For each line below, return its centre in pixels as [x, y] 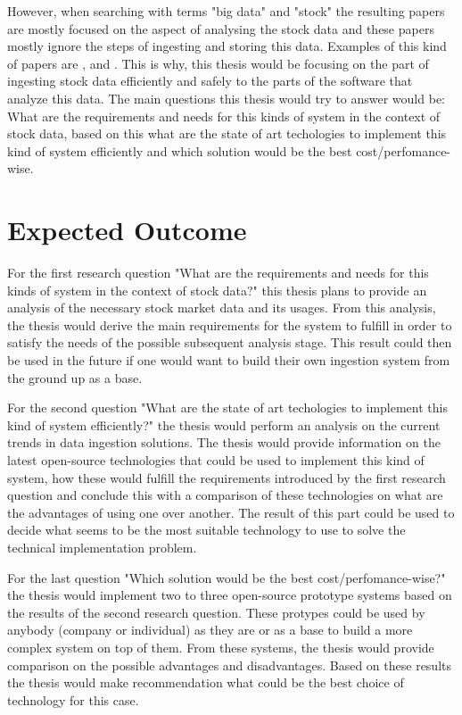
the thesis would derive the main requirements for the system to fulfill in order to [230, 324]
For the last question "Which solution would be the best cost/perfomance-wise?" [227, 577]
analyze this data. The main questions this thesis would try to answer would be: [226, 98]
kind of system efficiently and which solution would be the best [180, 150]
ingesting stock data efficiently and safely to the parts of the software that [210, 81]
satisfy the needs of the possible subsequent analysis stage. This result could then [230, 342]
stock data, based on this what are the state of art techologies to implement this [227, 133]
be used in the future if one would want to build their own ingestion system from [229, 360]
